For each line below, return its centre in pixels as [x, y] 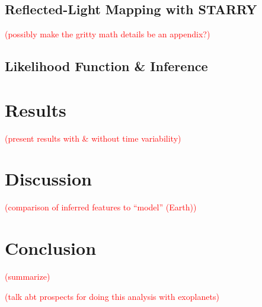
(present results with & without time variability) [93, 138]
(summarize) [28, 276]
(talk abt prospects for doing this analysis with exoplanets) [112, 296]
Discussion [48, 179]
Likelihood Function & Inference [106, 66]
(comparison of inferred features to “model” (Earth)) [101, 207]
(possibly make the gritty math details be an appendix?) [108, 34]
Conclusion [51, 248]
